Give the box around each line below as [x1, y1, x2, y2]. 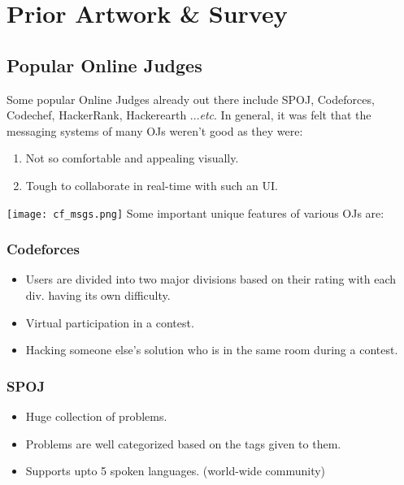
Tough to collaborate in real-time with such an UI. [25, 176, 278, 193]
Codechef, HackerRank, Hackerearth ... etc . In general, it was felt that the [7, 106, 371, 123]
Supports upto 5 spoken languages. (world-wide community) [25, 462, 326, 479]
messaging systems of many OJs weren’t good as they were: [7, 122, 303, 139]
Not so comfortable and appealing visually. [25, 149, 239, 167]
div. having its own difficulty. [25, 287, 171, 304]
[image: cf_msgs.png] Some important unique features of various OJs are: [7, 204, 384, 221]
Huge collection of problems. [25, 408, 167, 425]
